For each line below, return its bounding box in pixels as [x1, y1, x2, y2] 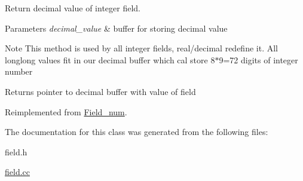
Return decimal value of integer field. [5, 2, 140, 14]
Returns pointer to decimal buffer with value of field [5, 85, 196, 97]
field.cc [5, 165, 30, 178]
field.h [5, 145, 27, 158]
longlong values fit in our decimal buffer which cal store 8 [5, 53, 215, 66]
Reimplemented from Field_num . [5, 105, 127, 118]
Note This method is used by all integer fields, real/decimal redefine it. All [5, 42, 278, 54]
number [5, 65, 33, 78]
